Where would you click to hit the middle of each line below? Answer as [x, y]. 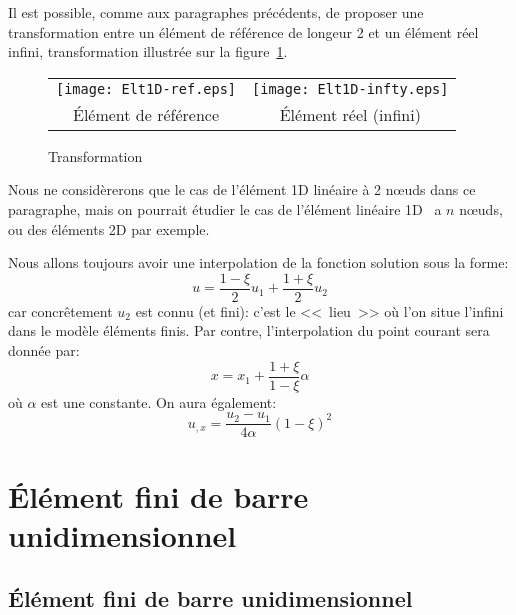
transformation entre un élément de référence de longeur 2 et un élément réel [243, 31]
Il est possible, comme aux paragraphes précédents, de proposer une [216, 12]
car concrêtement [60, 310]
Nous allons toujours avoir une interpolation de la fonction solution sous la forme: [258, 262]
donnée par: [44, 350]
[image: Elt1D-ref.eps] [146, 88]
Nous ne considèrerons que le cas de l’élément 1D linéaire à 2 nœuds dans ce [242, 189]
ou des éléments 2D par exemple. [109, 228]
